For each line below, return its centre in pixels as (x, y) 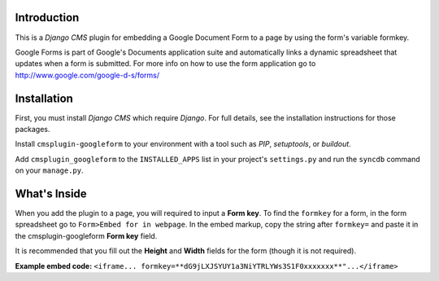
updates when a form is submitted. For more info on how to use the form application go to (165, 64)
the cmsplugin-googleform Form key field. (86, 235)
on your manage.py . (49, 170)
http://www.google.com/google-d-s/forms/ (87, 75)
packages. (33, 129)
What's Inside (51, 193)
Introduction (47, 18)
